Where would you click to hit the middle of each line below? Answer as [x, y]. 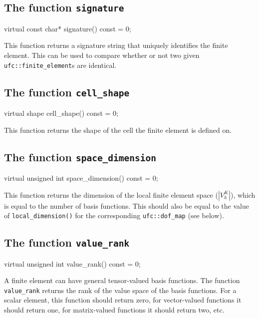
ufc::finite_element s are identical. [60, 65]
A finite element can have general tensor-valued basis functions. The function [122, 280]
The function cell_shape [67, 92]
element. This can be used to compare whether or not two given [102, 55]
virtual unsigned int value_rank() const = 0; [72, 263]
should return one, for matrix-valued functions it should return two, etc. [114, 310]
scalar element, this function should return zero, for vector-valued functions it [123, 300]
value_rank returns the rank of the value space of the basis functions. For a [120, 290]
